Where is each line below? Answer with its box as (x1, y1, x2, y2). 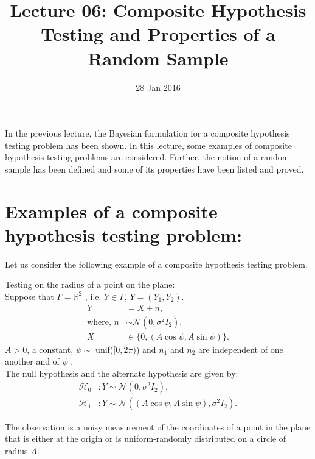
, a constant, (27, 343, 74, 355)
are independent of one (198, 343, 283, 355)
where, (87, 318, 111, 327)
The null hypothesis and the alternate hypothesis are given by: (5, 366, 238, 379)
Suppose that (5, 290, 54, 302)
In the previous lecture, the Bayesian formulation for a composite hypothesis (5, 127, 290, 140)
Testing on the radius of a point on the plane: (5, 278, 175, 291)
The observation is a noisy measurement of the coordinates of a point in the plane (5, 420, 311, 433)
